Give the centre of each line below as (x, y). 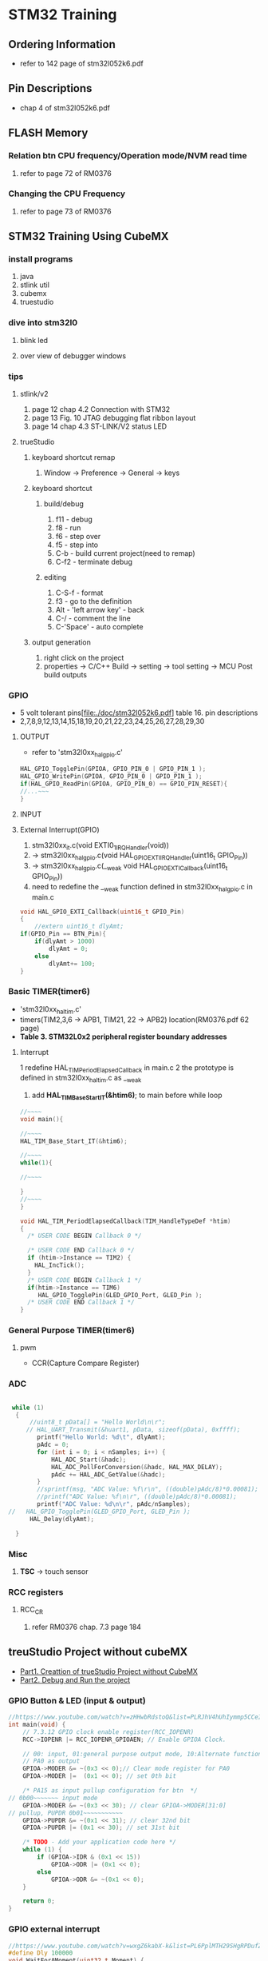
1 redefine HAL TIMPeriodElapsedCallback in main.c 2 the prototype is (127, 1068)
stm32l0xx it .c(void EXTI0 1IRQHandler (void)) (100, 846)
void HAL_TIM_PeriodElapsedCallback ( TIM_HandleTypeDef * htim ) (125, 1221)
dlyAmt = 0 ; (69, 949)
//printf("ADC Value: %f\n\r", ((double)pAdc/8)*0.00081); (137, 1497)
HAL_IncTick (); (60, 1265)
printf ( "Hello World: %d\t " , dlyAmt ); (101, 1437)
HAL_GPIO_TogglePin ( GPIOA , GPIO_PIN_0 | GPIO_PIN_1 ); (113, 769)
